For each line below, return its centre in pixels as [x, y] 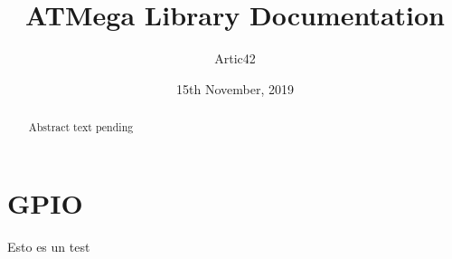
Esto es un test [49, 246]
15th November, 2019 [235, 88]
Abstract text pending [81, 127]
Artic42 [235, 58]
